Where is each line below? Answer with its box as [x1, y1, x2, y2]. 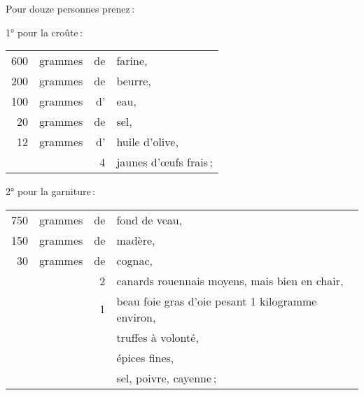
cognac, [116, 252, 153, 268]
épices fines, [116, 349, 174, 366]
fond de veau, [116, 211, 183, 228]
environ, [116, 308, 156, 325]
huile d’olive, [116, 134, 178, 150]
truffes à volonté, [116, 329, 199, 345]
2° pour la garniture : [6, 184, 95, 199]
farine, [116, 52, 148, 69]
